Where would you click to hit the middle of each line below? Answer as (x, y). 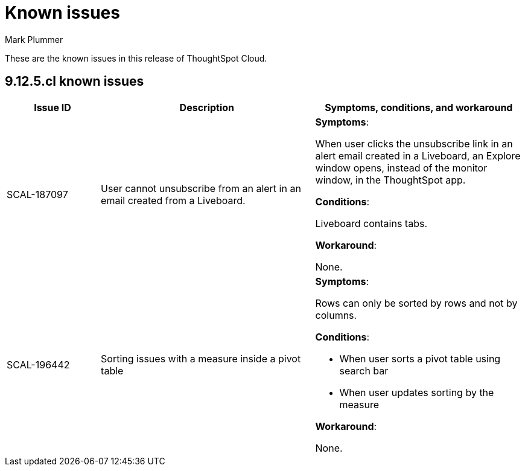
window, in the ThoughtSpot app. (390, 180)
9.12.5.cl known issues (75, 82)
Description (207, 107)
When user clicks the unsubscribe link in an (414, 143)
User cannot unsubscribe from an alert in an (201, 188)
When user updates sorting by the (417, 392)
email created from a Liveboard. (173, 200)
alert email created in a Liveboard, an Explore (418, 155)
